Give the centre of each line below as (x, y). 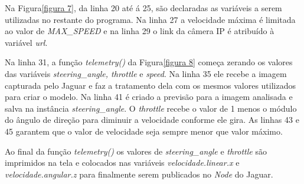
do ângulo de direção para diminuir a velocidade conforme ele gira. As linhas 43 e (152, 120)
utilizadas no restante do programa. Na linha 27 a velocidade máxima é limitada (150, 19)
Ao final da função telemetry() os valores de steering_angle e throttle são (136, 151)
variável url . (26, 42)
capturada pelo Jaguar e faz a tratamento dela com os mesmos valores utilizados (151, 85)
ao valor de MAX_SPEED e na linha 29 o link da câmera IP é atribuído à (140, 31)
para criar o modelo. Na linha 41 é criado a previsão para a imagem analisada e (149, 97)
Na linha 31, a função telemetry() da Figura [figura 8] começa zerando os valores (149, 62)
